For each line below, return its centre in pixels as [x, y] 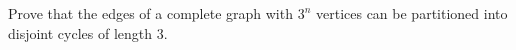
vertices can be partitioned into [412, 13]
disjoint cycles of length [80, 32]
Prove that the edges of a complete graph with [150, 13]
